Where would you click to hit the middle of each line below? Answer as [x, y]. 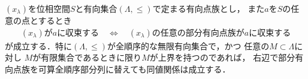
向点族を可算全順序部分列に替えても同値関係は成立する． [118, 69]
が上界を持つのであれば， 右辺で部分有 [227, 57]
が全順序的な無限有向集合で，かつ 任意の [188, 45]
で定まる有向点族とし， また [209, 8]
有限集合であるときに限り [91, 57]
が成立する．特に [38, 45]
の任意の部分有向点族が [198, 33]
